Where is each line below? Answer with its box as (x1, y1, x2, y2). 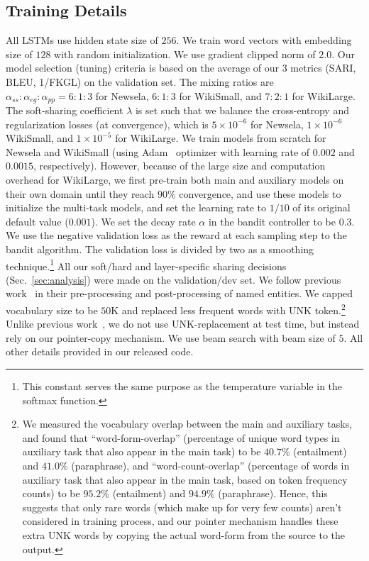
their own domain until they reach (6, 186, 155, 201)
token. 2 (314, 301, 346, 317)
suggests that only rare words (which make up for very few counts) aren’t (22, 499, 342, 514)
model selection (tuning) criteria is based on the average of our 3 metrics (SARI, (6, 60, 356, 75)
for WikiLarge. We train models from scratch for (115, 130, 326, 145)
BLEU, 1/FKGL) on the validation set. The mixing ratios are (6, 74, 274, 89)
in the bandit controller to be (208, 213, 336, 228)
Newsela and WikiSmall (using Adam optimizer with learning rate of (6, 144, 310, 159)
